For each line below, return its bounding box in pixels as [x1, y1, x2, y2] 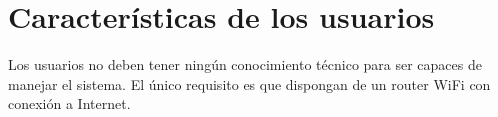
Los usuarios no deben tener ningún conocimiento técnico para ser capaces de [8, 54, 482, 75]
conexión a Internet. [8, 93, 131, 114]
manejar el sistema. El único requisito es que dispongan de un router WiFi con [8, 73, 491, 94]
